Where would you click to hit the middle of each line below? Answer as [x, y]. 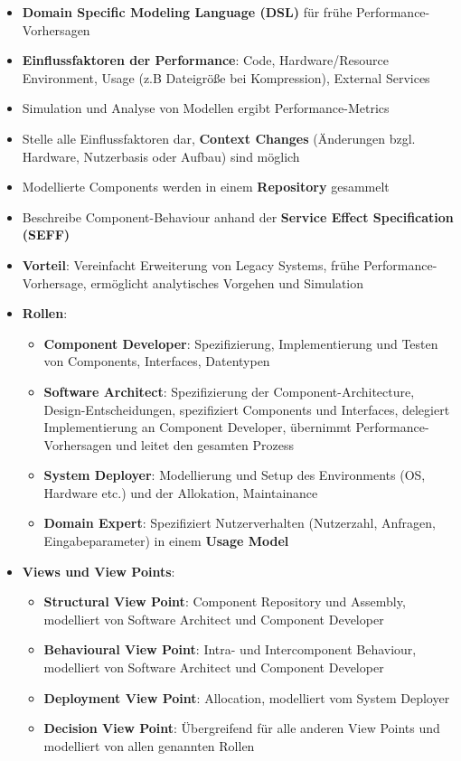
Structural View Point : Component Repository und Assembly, [225, 601]
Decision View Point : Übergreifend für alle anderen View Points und [242, 728]
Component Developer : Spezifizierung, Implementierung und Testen [241, 343]
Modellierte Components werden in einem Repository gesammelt [206, 187]
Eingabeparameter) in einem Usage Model [166, 541]
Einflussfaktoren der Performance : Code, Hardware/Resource [206, 60]
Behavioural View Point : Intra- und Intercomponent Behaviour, [230, 649]
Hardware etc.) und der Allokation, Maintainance [181, 492]
